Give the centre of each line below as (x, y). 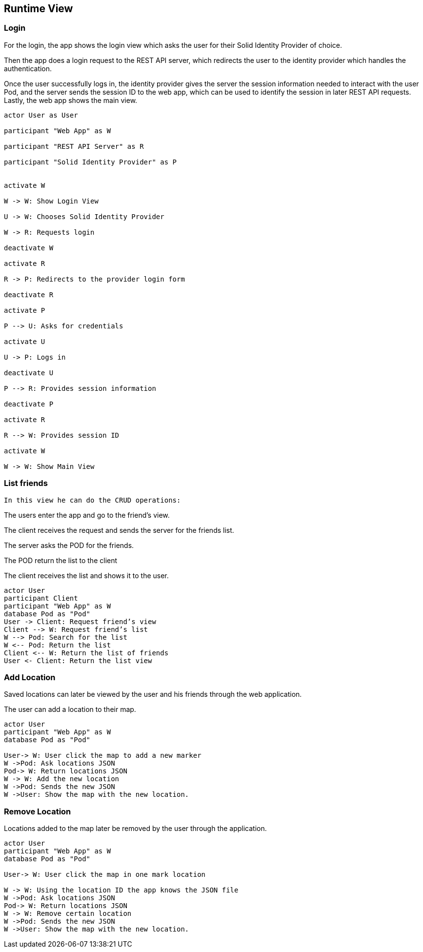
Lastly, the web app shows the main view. (71, 100)
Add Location (30, 677)
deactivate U (29, 373)
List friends (26, 483)
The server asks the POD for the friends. (69, 545)
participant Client (41, 598)
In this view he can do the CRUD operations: (92, 500)
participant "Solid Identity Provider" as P (91, 162)
